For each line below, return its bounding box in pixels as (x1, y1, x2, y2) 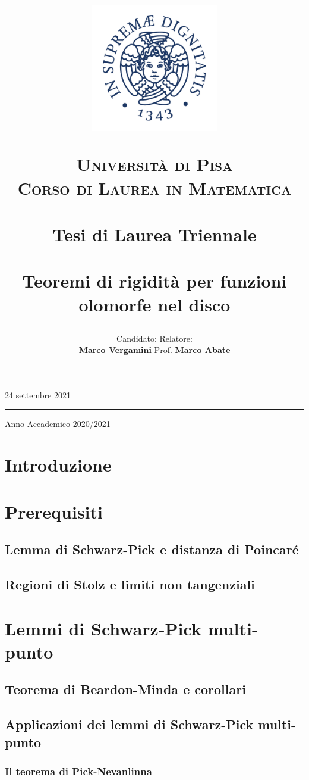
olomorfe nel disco (78, 292, 231, 316)
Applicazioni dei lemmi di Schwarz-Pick (5, 715, 254, 734)
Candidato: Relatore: (116, 332, 193, 344)
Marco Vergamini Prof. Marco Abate (78, 344, 231, 356)
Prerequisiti (5, 499, 103, 523)
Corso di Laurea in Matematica (17, 175, 292, 199)
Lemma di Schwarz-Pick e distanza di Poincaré (5, 540, 299, 559)
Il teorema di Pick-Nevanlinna (5, 763, 152, 778)
